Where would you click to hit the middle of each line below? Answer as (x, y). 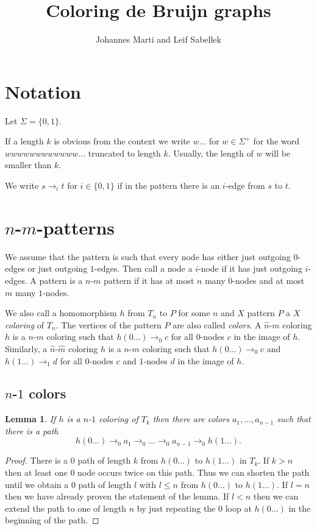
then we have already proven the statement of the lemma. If (117, 496)
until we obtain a (37, 484)
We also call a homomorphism (61, 313)
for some (194, 313)
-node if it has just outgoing (250, 268)
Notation (43, 91)
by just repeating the (176, 508)
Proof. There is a (37, 460)
